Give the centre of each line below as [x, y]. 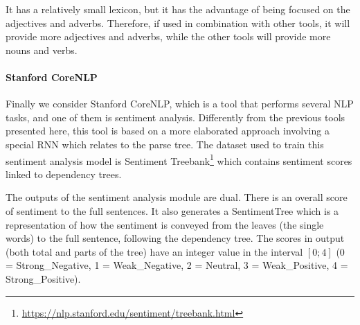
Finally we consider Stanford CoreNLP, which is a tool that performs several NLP [180, 104]
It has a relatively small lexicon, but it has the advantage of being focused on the [178, 9]
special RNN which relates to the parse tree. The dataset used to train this [165, 144]
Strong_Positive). [43, 278]
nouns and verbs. [42, 50]
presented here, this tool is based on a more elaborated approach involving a [168, 131]
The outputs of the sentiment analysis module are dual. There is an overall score [177, 197]
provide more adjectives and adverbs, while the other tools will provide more [168, 36]
